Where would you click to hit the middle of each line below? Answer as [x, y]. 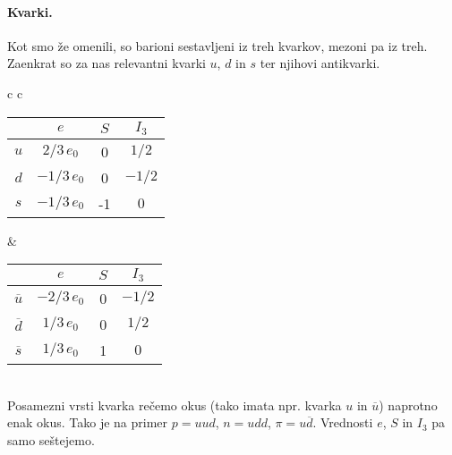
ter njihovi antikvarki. [320, 63]
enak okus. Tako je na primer [88, 422]
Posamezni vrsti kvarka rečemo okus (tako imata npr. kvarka [175, 404]
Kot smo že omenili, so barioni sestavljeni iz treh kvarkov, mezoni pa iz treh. [217, 45]
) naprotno [408, 404]
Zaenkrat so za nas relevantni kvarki [107, 63]
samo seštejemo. [51, 439]
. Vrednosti [343, 422]
